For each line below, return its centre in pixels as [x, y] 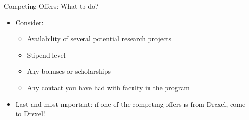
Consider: [29, 22]
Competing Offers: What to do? [51, 6]
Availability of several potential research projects [99, 39]
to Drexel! [30, 113]
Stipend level [46, 55]
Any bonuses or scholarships [69, 71]
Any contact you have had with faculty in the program [108, 87]
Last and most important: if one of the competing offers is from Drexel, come [130, 104]
